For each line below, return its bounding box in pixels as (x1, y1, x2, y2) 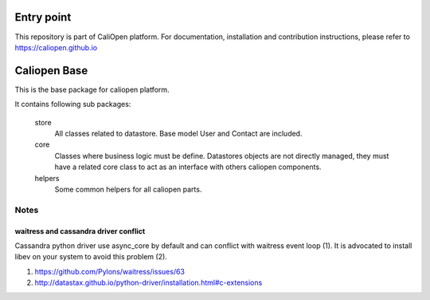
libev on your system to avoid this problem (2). (14, 252, 167, 262)
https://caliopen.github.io (14, 42, 98, 52)
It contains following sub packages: (14, 100, 131, 109)
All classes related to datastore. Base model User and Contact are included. (54, 128, 303, 138)
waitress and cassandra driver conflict (14, 226, 146, 235)
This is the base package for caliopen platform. (14, 85, 170, 94)
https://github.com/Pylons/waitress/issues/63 (34, 266, 185, 276)
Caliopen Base (14, 64, 88, 77)
